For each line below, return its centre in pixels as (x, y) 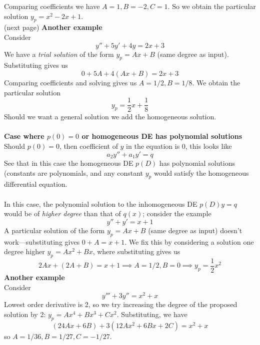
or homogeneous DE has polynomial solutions (162, 136)
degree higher (24, 251)
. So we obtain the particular (212, 6)
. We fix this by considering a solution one (189, 241)
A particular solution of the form (54, 230)
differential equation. (36, 184)
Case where (24, 136)
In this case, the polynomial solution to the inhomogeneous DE (101, 203)
